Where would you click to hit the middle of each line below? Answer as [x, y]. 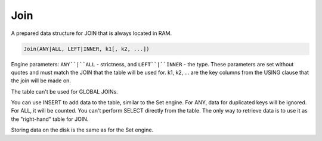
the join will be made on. [41, 81]
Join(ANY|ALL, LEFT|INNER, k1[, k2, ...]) [86, 49]
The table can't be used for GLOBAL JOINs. [65, 91]
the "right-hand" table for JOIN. [50, 119]
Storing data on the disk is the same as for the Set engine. [82, 130]
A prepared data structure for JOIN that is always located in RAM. [92, 33]
